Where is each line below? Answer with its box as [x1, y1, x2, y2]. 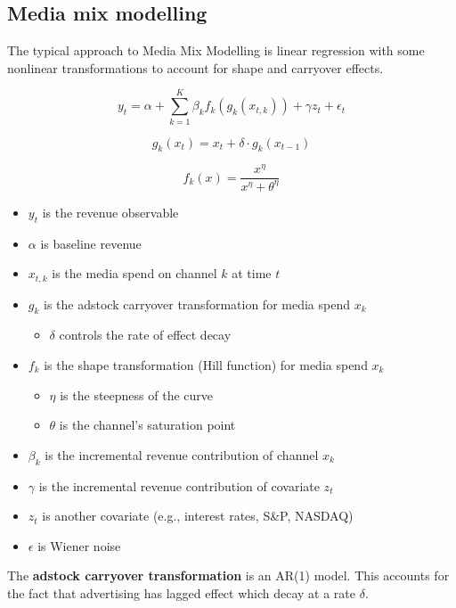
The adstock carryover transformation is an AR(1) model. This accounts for [7, 566, 450, 585]
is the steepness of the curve [60, 385, 214, 404]
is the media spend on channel [52, 264, 217, 283]
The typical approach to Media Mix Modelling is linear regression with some [7, 41, 425, 60]
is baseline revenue [40, 234, 142, 252]
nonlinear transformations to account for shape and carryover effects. [7, 58, 384, 77]
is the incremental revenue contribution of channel [45, 445, 319, 464]
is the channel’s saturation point [59, 415, 236, 434]
